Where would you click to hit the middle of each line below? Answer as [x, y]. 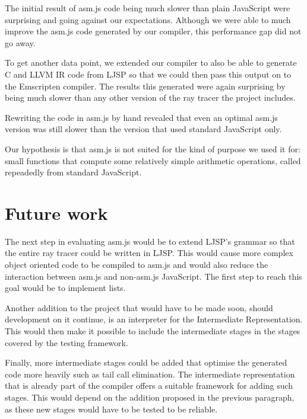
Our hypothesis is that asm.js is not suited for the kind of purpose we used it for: [153, 148]
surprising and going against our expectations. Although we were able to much [148, 19]
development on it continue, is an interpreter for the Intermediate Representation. [154, 319]
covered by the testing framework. [67, 342]
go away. [20, 42]
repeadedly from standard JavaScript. [73, 172]
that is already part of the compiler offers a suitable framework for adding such [149, 386]
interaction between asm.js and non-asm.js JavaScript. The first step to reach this [153, 276]
